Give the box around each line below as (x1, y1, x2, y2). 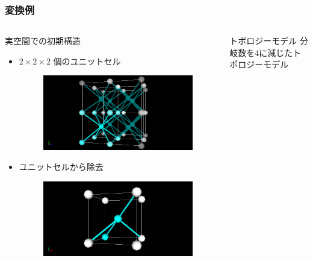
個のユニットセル (53, 54, 121, 67)
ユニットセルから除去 (19, 160, 104, 173)
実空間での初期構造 (5, 34, 81, 47)
